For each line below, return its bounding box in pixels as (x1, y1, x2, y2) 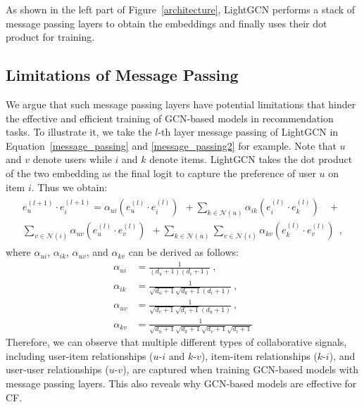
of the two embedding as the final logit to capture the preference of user (6, 165, 316, 180)
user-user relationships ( (6, 362, 109, 377)
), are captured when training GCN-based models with (123, 362, 358, 377)
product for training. (6, 30, 95, 44)
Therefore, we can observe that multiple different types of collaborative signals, (6, 335, 347, 349)
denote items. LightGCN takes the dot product (149, 152, 353, 167)
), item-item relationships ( (201, 348, 318, 363)
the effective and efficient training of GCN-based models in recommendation (6, 110, 334, 125)
